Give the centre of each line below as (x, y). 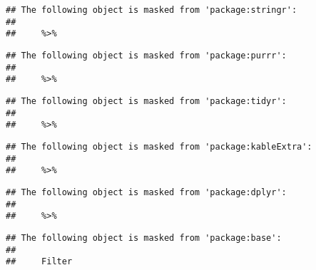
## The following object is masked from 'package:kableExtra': (159, 146)
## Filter (39, 262)
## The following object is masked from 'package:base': (144, 238)
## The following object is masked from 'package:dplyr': (146, 192)
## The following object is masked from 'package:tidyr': (146, 101)
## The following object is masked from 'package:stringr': (152, 10)
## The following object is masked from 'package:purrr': (146, 55)
